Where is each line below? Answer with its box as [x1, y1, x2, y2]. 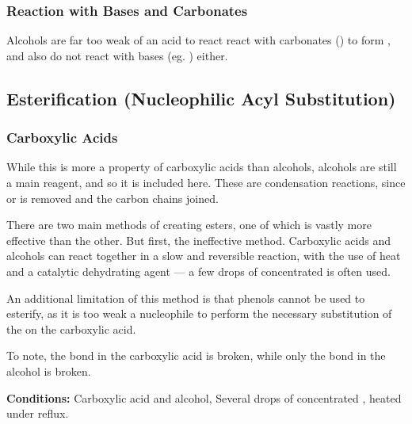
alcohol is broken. [6, 362, 91, 379]
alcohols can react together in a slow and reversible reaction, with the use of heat [6, 247, 401, 264]
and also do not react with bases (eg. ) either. [6, 47, 228, 63]
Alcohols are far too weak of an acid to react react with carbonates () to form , [6, 32, 391, 48]
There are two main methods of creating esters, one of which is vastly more [6, 216, 372, 233]
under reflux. [6, 405, 69, 422]
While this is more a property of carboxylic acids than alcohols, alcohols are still [6, 159, 397, 175]
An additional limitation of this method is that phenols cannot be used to [6, 289, 365, 306]
